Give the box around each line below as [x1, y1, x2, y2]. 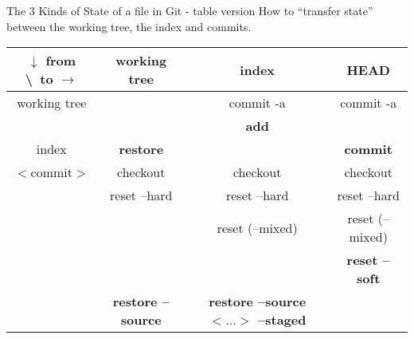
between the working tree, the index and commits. [6, 18, 252, 34]
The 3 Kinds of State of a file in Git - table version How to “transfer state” [6, 2, 373, 18]
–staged [258, 310, 307, 329]
